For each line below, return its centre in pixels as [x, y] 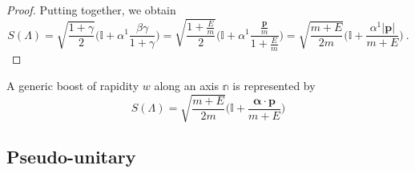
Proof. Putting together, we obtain [91, 10]
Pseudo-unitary [71, 157]
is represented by [274, 85]
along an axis [187, 85]
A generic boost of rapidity [73, 85]
